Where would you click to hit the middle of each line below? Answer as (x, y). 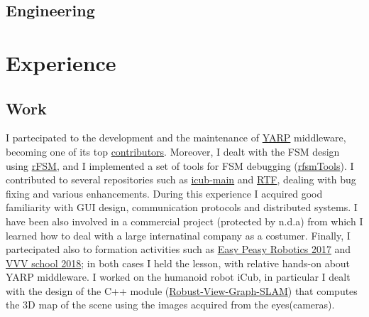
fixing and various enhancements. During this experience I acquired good (164, 193)
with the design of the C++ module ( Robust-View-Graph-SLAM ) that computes (182, 290)
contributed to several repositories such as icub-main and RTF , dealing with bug (181, 179)
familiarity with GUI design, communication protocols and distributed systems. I (182, 207)
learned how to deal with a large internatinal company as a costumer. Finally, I (178, 235)
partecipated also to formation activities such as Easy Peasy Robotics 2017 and (178, 249)
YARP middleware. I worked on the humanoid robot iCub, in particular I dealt (178, 277)
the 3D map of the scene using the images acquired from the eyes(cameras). (170, 305)
